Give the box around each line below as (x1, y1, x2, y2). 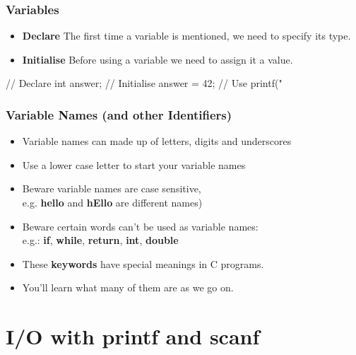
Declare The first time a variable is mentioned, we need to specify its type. (22, 28, 351, 43)
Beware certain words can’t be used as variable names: (22, 219, 259, 233)
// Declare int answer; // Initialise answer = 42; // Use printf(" (6, 76, 283, 91)
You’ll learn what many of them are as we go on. (22, 280, 234, 295)
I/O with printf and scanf (6, 322, 260, 351)
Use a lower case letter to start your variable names (22, 157, 246, 172)
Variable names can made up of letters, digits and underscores (22, 134, 292, 149)
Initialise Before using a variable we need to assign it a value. (22, 52, 293, 66)
